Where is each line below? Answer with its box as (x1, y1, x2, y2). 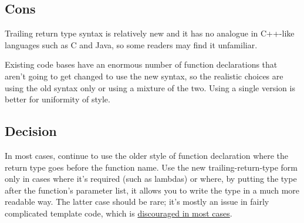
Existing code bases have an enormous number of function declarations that (5, 58, 278, 71)
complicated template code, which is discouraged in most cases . (5, 207, 232, 219)
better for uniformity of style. (5, 93, 110, 105)
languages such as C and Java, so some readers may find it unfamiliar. (5, 38, 258, 51)
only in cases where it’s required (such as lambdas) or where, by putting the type (5, 172, 297, 185)
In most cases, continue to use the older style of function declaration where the (5, 149, 289, 161)
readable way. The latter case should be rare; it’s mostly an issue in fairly (5, 195, 269, 208)
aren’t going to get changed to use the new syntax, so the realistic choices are (5, 69, 283, 82)
